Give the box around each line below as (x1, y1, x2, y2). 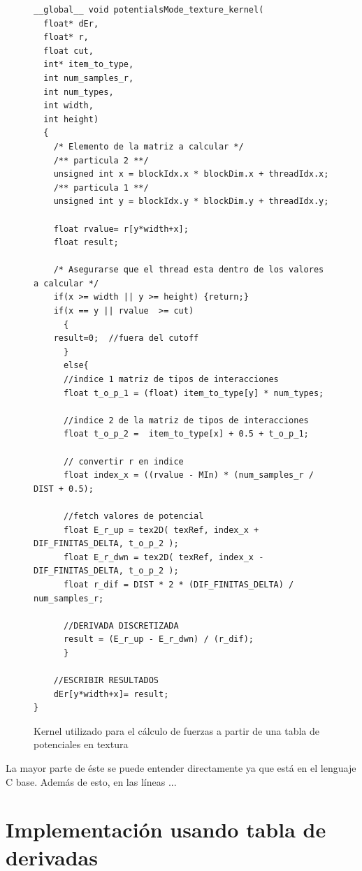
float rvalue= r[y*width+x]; (53, 224, 189, 234)
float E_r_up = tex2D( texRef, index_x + (63, 525, 259, 535)
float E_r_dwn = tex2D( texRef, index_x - (63, 552, 264, 562)
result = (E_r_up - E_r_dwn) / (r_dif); (63, 634, 254, 645)
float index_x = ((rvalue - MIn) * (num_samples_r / (63, 470, 314, 481)
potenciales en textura (34, 737, 129, 752)
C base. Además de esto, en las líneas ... (6, 774, 177, 789)
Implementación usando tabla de (6, 815, 326, 844)
